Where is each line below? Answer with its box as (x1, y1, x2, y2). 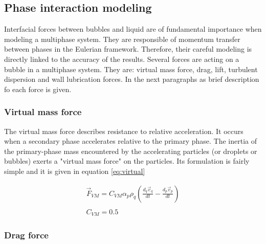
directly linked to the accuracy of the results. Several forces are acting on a (4, 53, 239, 64)
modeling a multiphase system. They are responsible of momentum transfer (4, 33, 240, 44)
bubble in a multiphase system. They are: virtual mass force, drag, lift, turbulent (4, 63, 258, 74)
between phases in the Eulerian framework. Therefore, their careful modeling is (4, 43, 252, 54)
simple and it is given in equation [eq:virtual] (4, 165, 145, 176)
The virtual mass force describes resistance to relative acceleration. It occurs (4, 125, 243, 136)
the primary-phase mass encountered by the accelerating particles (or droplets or (4, 145, 257, 156)
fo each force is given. (4, 83, 72, 94)
